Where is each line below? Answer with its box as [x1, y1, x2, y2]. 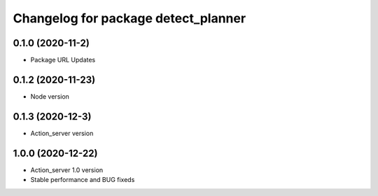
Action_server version [30, 129, 94, 137]
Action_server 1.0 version [30, 165, 104, 174]
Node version [30, 92, 70, 101]
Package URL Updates [30, 56, 96, 64]
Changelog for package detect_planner [13, 10, 246, 26]
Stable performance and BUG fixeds [30, 176, 135, 184]
